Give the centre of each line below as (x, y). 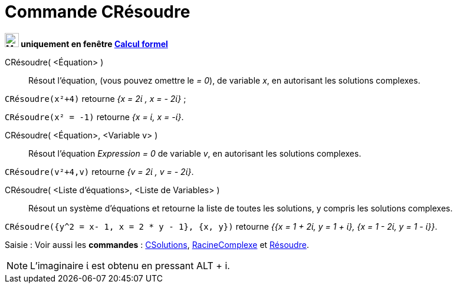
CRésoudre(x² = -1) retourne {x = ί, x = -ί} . (94, 117)
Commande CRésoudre (98, 12)
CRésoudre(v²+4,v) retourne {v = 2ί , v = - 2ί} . (99, 171)
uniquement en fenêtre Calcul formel (94, 44)
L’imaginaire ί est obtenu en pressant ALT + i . (130, 265)
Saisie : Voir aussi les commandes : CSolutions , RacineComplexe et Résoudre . (157, 244)
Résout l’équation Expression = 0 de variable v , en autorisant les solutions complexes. (195, 153)
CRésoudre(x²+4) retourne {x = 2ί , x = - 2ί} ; (96, 98)
